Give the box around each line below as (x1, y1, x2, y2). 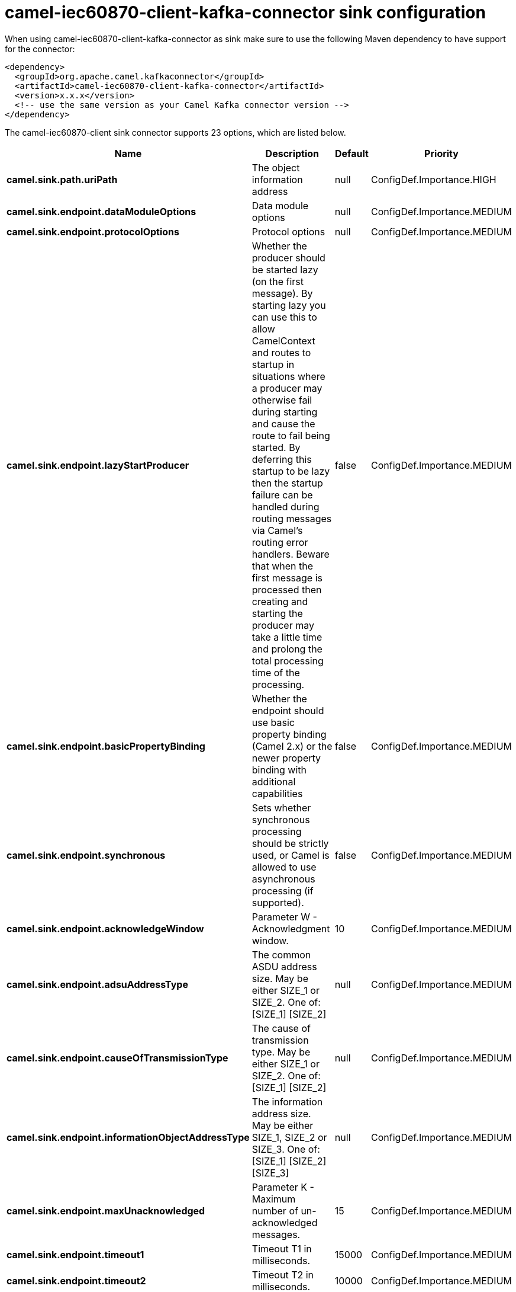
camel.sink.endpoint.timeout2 (7, 1274, 146, 1287)
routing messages (251, 512, 332, 525)
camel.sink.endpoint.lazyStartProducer (7, 459, 189, 471)
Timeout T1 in (251, 1242, 312, 1255)
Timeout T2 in (251, 1268, 314, 1281)
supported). (251, 896, 304, 909)
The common (251, 948, 311, 961)
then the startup (251, 476, 323, 489)
